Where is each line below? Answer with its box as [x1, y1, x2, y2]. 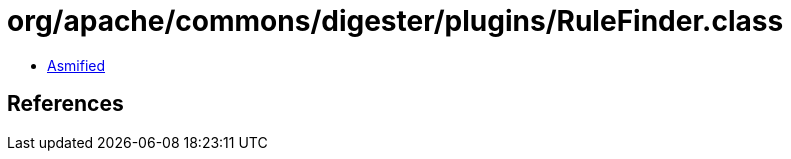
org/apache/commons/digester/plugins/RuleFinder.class [7, 4, 784, 38]
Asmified [47, 56, 106, 74]
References [7, 91, 124, 117]
